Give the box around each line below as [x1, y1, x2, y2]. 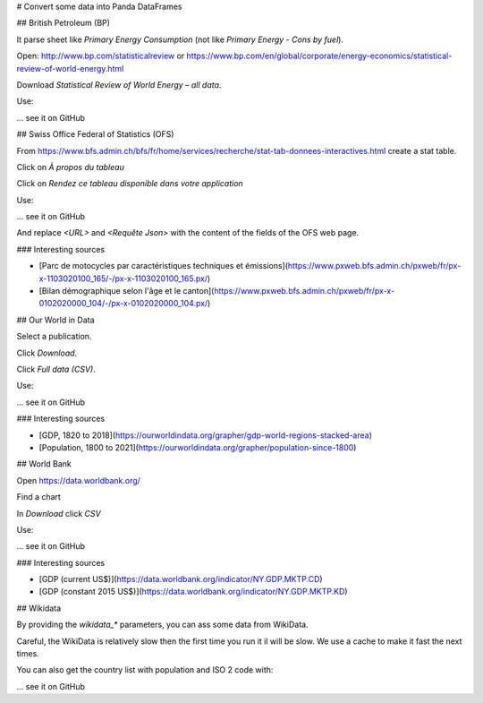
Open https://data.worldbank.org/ [16, 475, 140, 485]
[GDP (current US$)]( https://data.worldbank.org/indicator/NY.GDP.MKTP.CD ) [38, 574, 323, 585]
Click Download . [16, 347, 78, 358]
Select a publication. [16, 331, 92, 342]
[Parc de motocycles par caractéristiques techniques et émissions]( [38, 261, 289, 271]
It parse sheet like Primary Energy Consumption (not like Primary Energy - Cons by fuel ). [16, 34, 344, 45]
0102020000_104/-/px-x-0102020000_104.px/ [38, 298, 208, 309]
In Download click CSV [16, 508, 102, 519]
